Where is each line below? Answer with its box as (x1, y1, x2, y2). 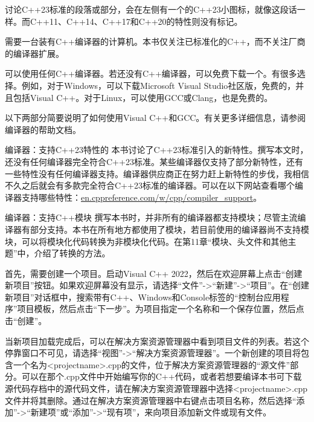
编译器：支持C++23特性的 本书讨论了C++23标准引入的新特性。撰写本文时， (5, 143, 309, 156)
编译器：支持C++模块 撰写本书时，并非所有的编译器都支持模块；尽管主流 (5, 211, 298, 224)
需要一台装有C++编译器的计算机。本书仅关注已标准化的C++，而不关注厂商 (5, 35, 306, 48)
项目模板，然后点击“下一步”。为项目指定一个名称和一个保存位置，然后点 (17, 302, 304, 315)
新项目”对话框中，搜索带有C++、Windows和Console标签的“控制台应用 (5, 290, 281, 303)
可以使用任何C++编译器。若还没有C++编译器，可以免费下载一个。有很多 (5, 67, 297, 80)
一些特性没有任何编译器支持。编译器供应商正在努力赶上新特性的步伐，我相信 (5, 167, 309, 180)
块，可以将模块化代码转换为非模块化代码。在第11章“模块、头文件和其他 (5, 235, 288, 247)
